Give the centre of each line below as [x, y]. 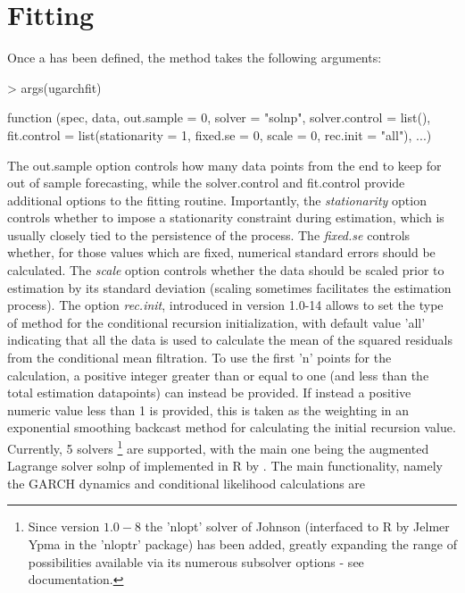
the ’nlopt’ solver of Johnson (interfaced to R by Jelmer [297, 526]
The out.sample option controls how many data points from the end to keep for [224, 165]
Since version [64, 526]
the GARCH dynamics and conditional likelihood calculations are [187, 483]
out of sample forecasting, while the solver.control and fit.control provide [206, 183]
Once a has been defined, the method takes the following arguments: [195, 58]
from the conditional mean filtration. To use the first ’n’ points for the [199, 358]
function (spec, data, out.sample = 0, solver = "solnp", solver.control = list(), [219, 117]
